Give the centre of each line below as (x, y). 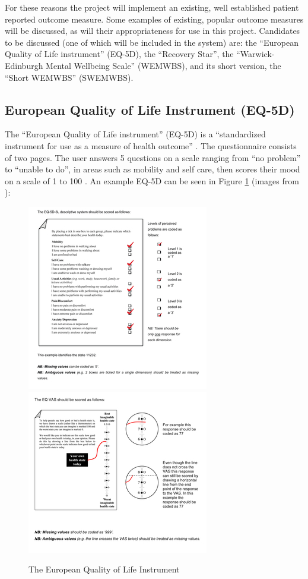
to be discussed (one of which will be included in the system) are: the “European (152, 42)
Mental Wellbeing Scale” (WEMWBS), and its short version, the (163, 65)
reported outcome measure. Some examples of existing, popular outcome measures (154, 19)
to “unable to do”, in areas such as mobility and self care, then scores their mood (153, 169)
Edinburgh (24, 65)
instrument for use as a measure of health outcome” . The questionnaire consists (151, 145)
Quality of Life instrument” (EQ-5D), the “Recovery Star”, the (119, 54)
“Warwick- (255, 54)
